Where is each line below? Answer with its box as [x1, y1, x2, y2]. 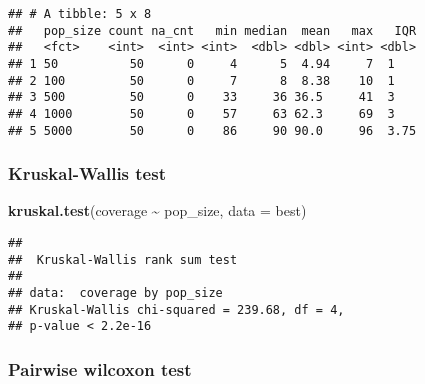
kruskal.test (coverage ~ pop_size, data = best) [8, 200, 307, 221]
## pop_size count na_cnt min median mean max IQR [8, 23, 417, 38]
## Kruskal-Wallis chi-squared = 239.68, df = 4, [8, 302, 345, 317]
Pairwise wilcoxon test [8, 356, 192, 381]
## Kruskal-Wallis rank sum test [8, 252, 238, 267]
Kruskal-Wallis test [8, 161, 166, 186]
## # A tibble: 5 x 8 [8, 7, 152, 21]
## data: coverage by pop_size [8, 286, 223, 301]
